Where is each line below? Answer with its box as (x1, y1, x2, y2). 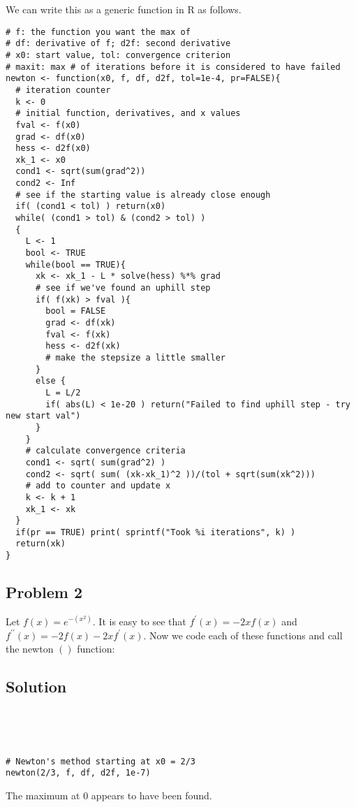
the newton (6, 641, 54, 656)
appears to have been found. (91, 787, 212, 802)
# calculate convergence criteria (25, 446, 186, 456)
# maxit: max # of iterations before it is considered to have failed (6, 61, 341, 72)
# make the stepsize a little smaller (45, 352, 225, 363)
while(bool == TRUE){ (25, 259, 126, 270)
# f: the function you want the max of (6, 27, 191, 37)
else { (35, 376, 66, 386)
